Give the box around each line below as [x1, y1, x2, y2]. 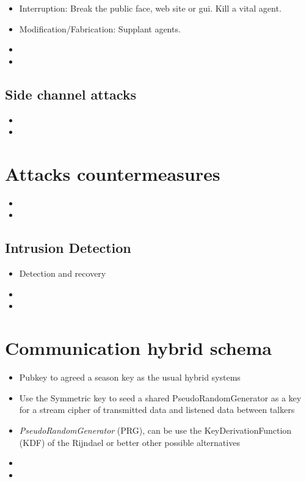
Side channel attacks [5, 84, 137, 103]
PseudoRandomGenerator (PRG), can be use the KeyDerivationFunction [19, 423, 292, 436]
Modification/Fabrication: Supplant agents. [19, 22, 181, 35]
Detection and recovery [19, 267, 106, 280]
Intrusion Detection [5, 238, 131, 257]
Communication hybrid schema [5, 335, 272, 360]
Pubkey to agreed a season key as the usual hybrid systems [19, 371, 241, 384]
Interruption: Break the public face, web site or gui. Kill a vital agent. [19, 2, 282, 14]
